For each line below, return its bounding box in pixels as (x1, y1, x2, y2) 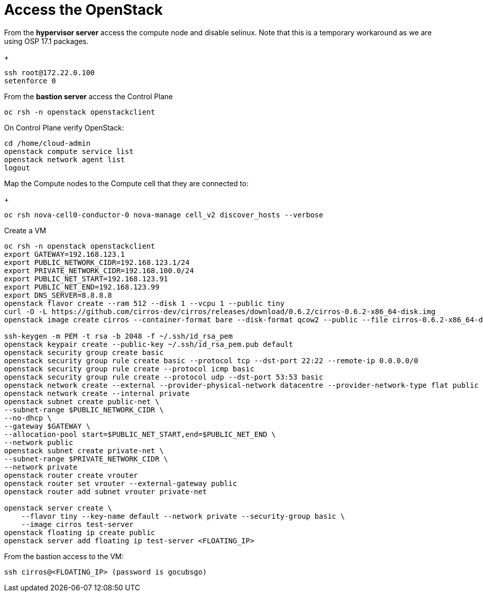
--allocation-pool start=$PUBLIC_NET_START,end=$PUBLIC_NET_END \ (4, 430, 276, 438)
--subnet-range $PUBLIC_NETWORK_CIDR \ (4, 405, 164, 414)
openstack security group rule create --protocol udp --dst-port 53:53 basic (4, 372, 323, 381)
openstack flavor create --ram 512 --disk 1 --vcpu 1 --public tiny (4, 299, 284, 307)
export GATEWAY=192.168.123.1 (4, 250, 125, 258)
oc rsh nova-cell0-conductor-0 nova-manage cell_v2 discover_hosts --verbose (4, 210, 323, 219)
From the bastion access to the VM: (4, 551, 124, 561)
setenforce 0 (4, 76, 56, 85)
